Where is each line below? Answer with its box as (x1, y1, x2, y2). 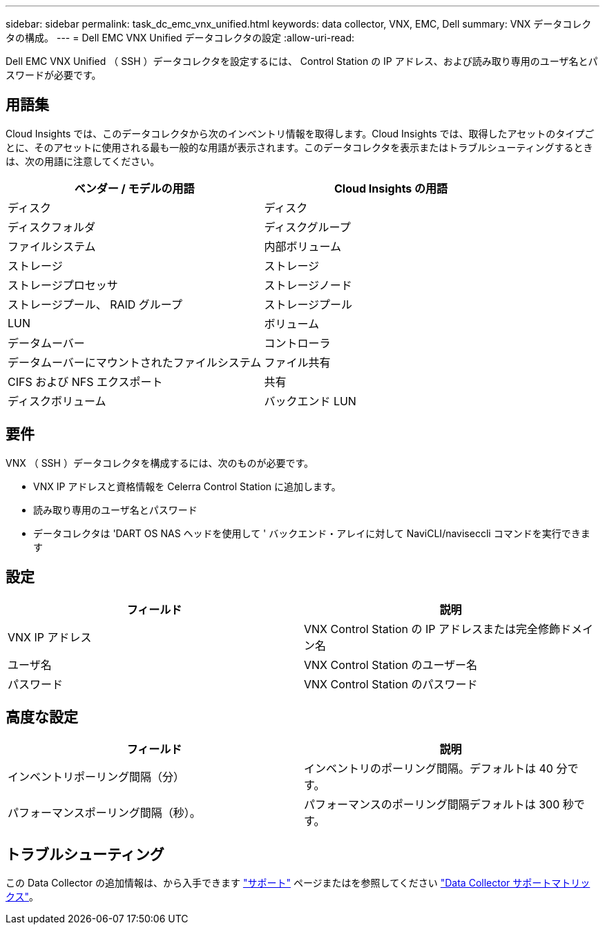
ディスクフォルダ (8, 220, 95, 234)
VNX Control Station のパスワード (304, 677, 478, 691)
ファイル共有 (264, 355, 331, 369)
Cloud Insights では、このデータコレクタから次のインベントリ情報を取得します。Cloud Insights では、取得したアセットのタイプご (6, 127, 595, 139)
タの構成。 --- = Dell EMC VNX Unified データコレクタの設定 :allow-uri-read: (6, 32, 355, 43)
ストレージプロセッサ (8, 278, 118, 292)
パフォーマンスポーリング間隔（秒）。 (8, 806, 201, 820)
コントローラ (264, 336, 331, 350)
